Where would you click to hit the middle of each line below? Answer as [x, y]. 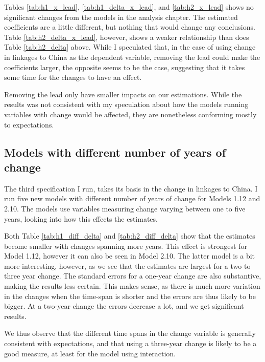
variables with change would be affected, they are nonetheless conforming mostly [130, 114]
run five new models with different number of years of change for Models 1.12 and [132, 198]
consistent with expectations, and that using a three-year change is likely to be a [130, 343]
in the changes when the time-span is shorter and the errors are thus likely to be [130, 296]
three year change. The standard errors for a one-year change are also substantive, [133, 276]
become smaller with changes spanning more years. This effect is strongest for [126, 246]
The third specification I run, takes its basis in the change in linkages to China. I [131, 188]
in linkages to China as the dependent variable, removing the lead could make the [132, 57]
